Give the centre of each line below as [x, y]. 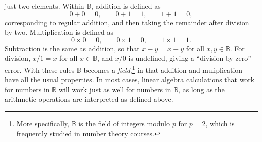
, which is [220, 123]
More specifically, [43, 123]
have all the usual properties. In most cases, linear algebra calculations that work [130, 80]
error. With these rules [40, 70]
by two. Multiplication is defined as [59, 32]
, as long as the [201, 89]
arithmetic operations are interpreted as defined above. [89, 99]
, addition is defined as [126, 6]
